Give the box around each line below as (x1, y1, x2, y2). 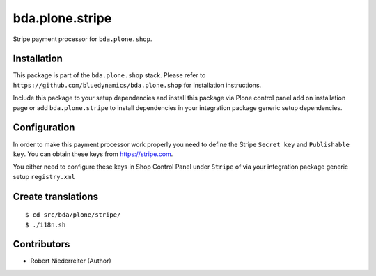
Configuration (13, 122, 75, 134)
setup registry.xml (13, 172, 76, 181)
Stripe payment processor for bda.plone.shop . (13, 35, 152, 43)
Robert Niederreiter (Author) (30, 256, 111, 265)
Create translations (13, 190, 99, 202)
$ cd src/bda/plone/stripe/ (25, 211, 121, 219)
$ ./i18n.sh (25, 220, 66, 229)
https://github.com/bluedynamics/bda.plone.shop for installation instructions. (13, 81, 262, 89)
